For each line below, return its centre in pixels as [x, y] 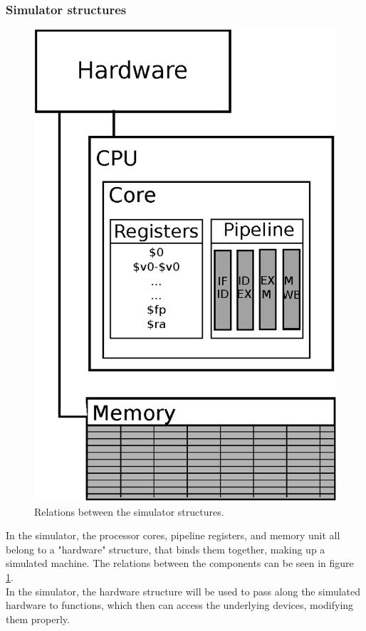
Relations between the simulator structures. [129, 511]
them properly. [38, 619]
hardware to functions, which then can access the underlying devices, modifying [180, 605]
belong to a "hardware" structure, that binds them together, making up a [166, 549]
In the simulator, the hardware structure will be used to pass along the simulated [183, 591]
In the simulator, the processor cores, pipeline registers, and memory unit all [173, 535]
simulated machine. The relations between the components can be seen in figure [180, 563]
